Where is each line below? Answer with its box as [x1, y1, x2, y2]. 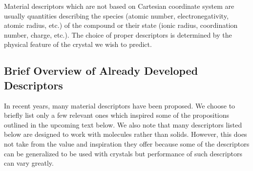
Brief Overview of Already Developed [4, 63, 198, 78]
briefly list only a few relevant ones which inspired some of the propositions [4, 110, 230, 120]
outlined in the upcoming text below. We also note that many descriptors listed [4, 119, 242, 129]
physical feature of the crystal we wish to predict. [4, 39, 152, 49]
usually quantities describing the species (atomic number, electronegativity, [4, 10, 229, 21]
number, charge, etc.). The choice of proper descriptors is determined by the [4, 29, 232, 40]
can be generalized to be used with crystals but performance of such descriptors [4, 148, 242, 158]
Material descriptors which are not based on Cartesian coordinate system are [4, 1, 234, 11]
